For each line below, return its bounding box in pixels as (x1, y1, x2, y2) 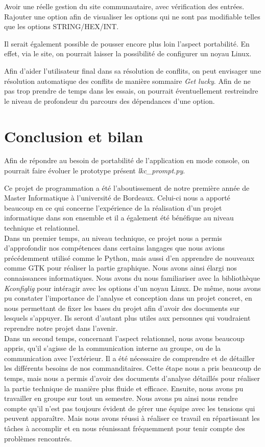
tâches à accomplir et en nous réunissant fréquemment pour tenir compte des (4, 422, 245, 433)
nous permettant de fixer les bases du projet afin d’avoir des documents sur (4, 302, 240, 313)
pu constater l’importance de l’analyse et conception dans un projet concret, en (4, 293, 252, 303)
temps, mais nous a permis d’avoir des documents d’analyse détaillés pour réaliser (4, 372, 260, 383)
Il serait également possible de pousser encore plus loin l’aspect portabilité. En (4, 38, 250, 49)
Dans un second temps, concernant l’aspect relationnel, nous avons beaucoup (4, 332, 245, 343)
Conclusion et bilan (4, 125, 143, 146)
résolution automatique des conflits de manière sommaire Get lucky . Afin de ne (4, 75, 251, 86)
